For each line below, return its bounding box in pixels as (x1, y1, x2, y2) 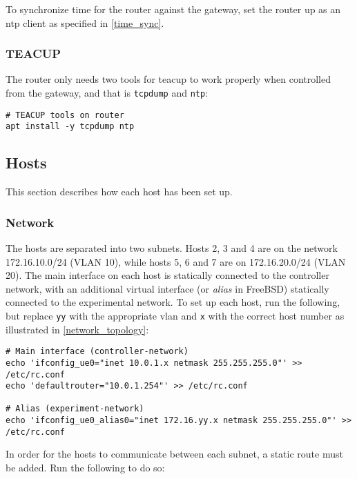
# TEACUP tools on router (6, 110, 124, 120)
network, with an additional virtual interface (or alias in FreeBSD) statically (6, 281, 329, 295)
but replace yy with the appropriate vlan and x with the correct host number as (6, 308, 345, 322)
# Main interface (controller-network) (6, 346, 189, 357)
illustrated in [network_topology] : (6, 322, 149, 336)
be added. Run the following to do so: (6, 460, 165, 475)
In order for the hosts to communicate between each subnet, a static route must (6, 447, 343, 461)
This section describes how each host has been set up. (6, 184, 233, 199)
